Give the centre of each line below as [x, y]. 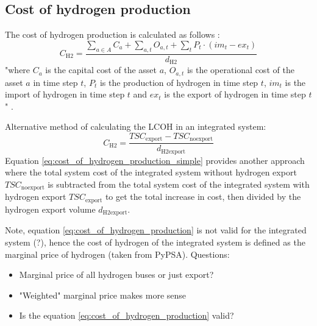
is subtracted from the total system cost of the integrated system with [179, 184]
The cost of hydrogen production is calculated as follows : [112, 34]
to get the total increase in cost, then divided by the [203, 197]
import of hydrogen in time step [65, 94]
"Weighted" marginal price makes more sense [103, 295]
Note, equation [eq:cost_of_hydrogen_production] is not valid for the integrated [156, 230]
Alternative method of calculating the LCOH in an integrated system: [136, 126]
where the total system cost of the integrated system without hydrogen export [151, 172]
